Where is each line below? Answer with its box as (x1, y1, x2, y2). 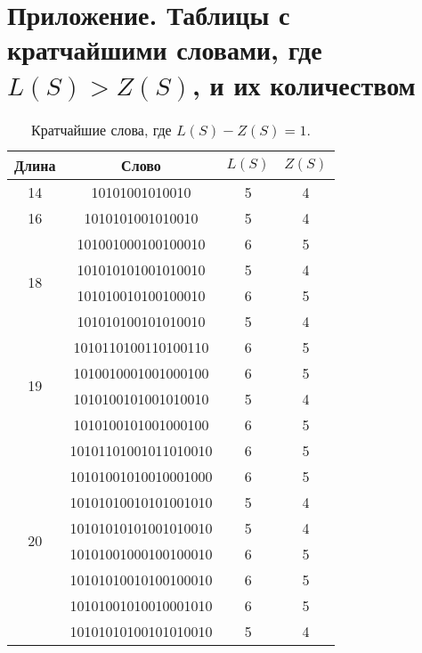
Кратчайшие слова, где (31, 118, 172, 140)
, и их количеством (191, 66, 416, 102)
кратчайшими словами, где (7, 31, 322, 68)
